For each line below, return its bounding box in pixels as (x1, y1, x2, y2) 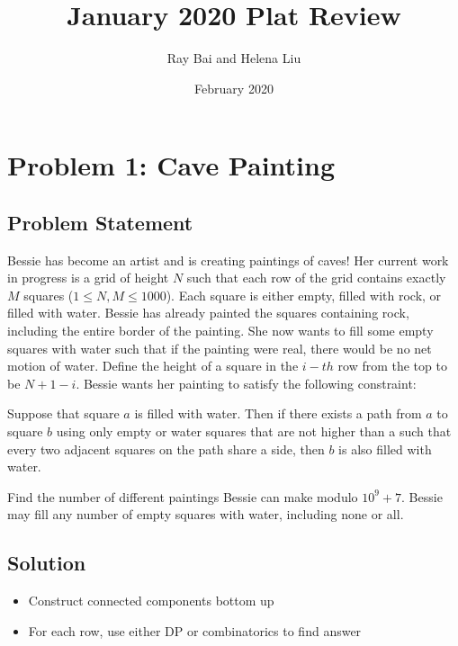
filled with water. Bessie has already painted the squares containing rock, (7, 303, 409, 322)
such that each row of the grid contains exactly (186, 268, 446, 287)
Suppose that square (7, 404, 120, 423)
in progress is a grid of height (7, 268, 169, 287)
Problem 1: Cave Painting (7, 147, 336, 184)
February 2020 (194, 78, 274, 97)
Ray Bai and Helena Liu (166, 49, 301, 67)
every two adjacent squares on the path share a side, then (7, 439, 325, 458)
